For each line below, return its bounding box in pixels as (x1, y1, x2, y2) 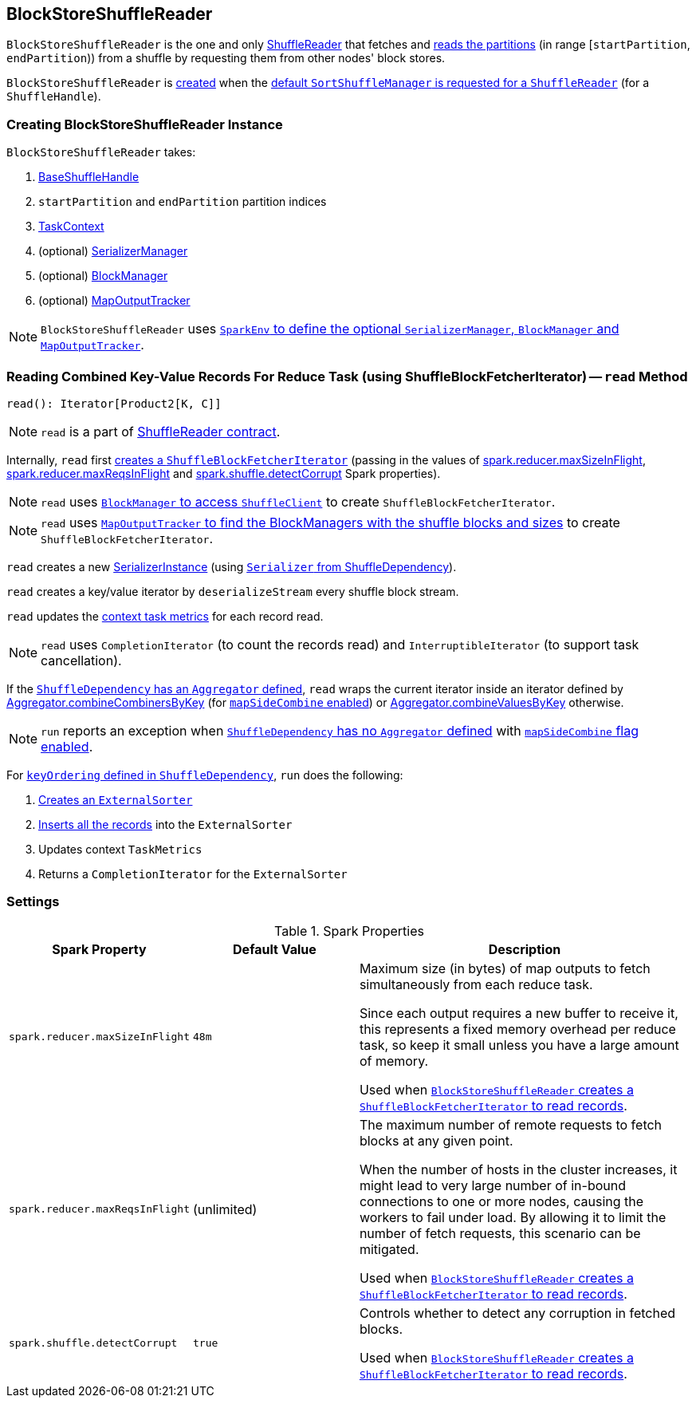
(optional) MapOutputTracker (38, 294, 191, 308)
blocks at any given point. (359, 1132, 513, 1149)
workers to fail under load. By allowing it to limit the (359, 1209, 667, 1225)
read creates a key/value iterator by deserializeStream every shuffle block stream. (6, 584, 459, 598)
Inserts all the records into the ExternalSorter (38, 817, 293, 831)
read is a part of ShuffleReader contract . (41, 423, 281, 440)
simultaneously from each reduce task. (359, 976, 593, 992)
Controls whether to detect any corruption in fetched (359, 1304, 676, 1321)
